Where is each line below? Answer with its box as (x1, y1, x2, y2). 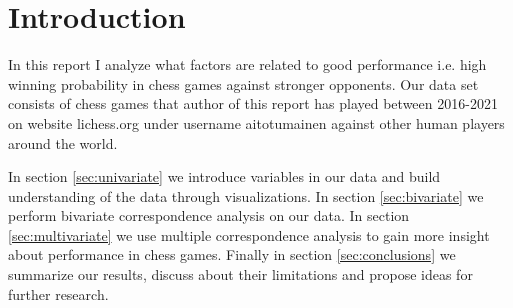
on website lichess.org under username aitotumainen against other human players (8, 112, 505, 133)
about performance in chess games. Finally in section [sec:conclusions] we (8, 244, 456, 265)
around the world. (8, 132, 118, 153)
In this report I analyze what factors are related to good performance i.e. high (8, 54, 487, 75)
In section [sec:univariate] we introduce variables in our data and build (8, 166, 441, 187)
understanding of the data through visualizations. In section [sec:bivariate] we (8, 185, 484, 206)
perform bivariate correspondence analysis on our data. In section (8, 205, 410, 226)
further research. (8, 283, 109, 304)
